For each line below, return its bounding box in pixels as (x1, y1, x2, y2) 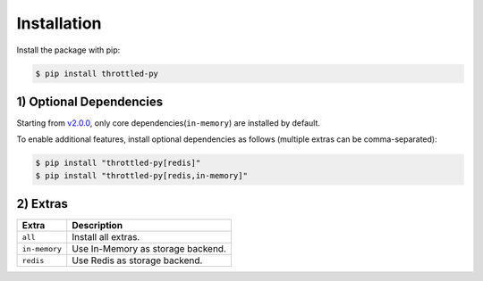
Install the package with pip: (16, 45, 121, 55)
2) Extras (16, 196, 69, 211)
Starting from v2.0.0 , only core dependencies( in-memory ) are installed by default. (16, 118, 321, 128)
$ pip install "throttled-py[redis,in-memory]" (35, 170, 248, 180)
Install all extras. (72, 231, 140, 244)
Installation (16, 13, 102, 33)
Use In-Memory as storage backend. (72, 243, 227, 255)
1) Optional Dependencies (16, 94, 164, 109)
